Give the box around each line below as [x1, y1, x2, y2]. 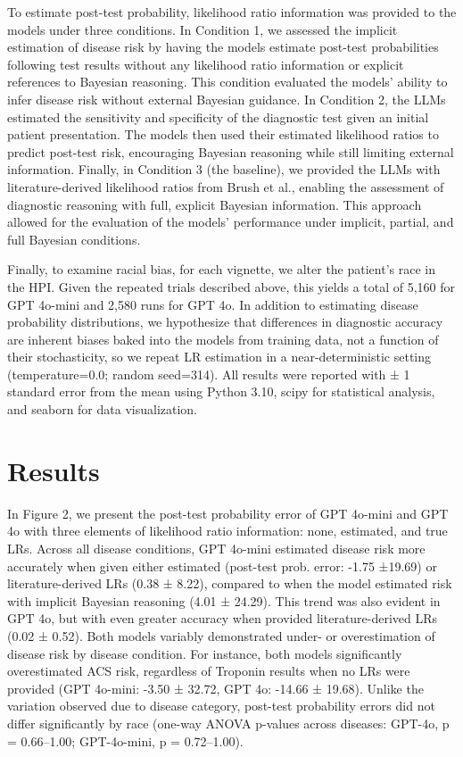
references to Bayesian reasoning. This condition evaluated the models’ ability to [7, 72, 448, 91]
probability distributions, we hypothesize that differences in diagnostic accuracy [7, 312, 443, 331]
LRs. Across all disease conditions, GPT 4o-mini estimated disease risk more [7, 538, 426, 557]
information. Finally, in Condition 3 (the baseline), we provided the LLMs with [7, 160, 441, 179]
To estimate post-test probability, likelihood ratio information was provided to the [7, 3, 457, 21]
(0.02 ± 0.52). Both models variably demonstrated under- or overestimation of [7, 626, 435, 645]
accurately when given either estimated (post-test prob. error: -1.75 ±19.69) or [7, 556, 437, 575]
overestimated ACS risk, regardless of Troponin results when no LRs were [7, 661, 410, 680]
